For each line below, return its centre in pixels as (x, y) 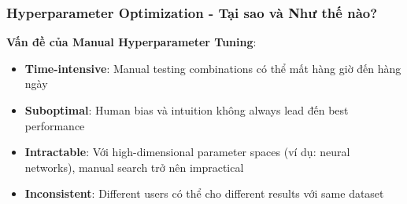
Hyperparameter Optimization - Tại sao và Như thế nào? (192, 12)
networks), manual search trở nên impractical (134, 167)
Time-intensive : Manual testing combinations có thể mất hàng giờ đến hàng (213, 68)
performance (55, 125)
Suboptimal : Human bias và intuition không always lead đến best (187, 110)
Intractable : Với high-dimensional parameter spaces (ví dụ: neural (187, 152)
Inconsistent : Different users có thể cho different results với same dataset (204, 193)
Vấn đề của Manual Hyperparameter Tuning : (131, 42)
